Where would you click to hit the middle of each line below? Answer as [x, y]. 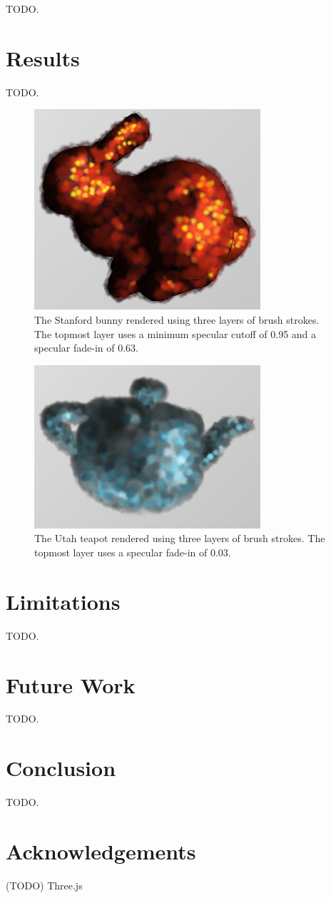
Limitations [63, 601]
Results [43, 57]
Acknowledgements [101, 851]
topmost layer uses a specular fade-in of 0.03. [133, 552]
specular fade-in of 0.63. [86, 348]
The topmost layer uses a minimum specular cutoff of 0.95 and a [175, 333]
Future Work [71, 684]
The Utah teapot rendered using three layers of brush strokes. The [180, 538]
